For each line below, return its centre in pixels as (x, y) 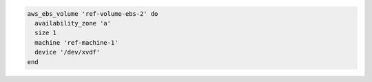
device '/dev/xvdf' (68, 52)
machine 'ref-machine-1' (76, 42)
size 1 (46, 33)
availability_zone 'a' (73, 23)
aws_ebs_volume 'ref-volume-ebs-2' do (93, 13)
